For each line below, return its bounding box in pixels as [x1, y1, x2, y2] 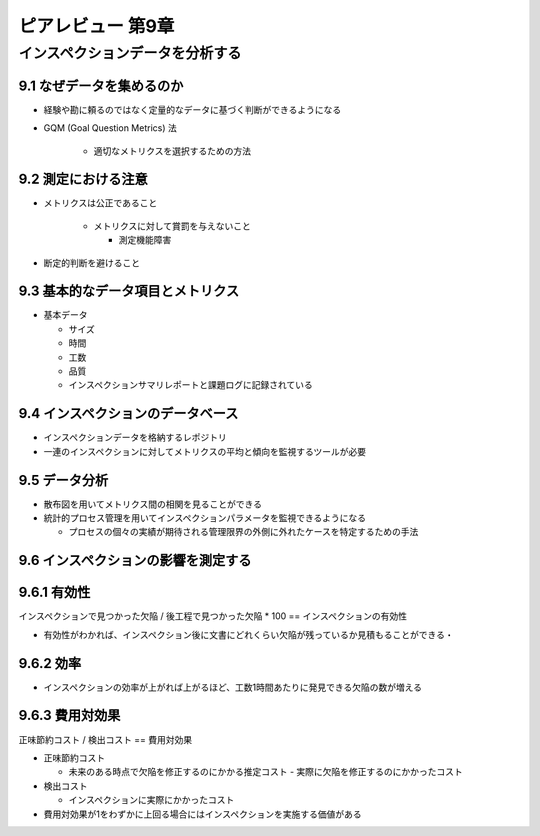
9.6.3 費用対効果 [18, 707, 121, 724]
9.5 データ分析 [18, 471, 109, 489]
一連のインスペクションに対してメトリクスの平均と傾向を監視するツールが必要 [43, 445, 367, 457]
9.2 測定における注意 [18, 171, 149, 188]
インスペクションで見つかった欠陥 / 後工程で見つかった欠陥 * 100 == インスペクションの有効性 [18, 610, 408, 622]
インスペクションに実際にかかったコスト [68, 794, 235, 806]
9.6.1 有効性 [18, 584, 91, 601]
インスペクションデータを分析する [18, 44, 242, 62]
